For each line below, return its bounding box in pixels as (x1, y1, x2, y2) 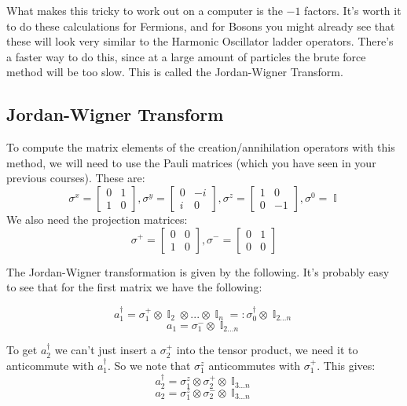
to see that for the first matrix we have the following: (6, 279, 262, 295)
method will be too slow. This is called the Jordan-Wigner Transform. (6, 64, 343, 80)
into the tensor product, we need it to (176, 342, 358, 358)
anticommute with (6, 357, 94, 374)
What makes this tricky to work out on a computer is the (6, 2, 283, 18)
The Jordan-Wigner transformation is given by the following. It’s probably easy (6, 263, 390, 280)
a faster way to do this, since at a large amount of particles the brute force (6, 48, 366, 64)
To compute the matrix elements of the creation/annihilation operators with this (6, 139, 395, 155)
